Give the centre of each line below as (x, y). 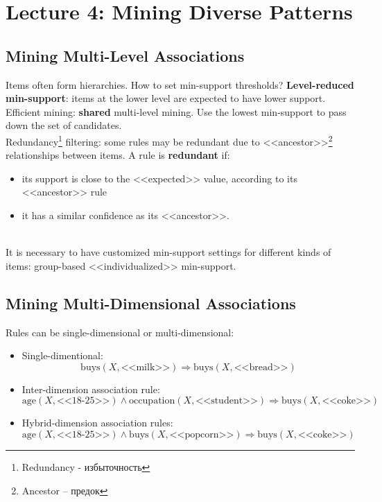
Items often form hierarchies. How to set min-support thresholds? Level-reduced (180, 84)
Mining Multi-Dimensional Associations (151, 303)
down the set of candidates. (64, 125)
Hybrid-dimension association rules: (97, 423)
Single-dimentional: (62, 355)
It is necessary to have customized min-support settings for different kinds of (168, 252)
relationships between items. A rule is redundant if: (118, 155)
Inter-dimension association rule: (91, 389)
